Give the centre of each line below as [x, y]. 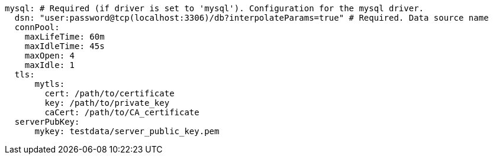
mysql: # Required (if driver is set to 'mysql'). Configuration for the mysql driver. [215, 8]
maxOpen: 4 [50, 56]
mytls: [50, 84]
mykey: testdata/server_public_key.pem [127, 131]
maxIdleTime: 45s [65, 46]
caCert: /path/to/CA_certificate [122, 112]
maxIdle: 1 [50, 65]
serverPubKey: [47, 122]
